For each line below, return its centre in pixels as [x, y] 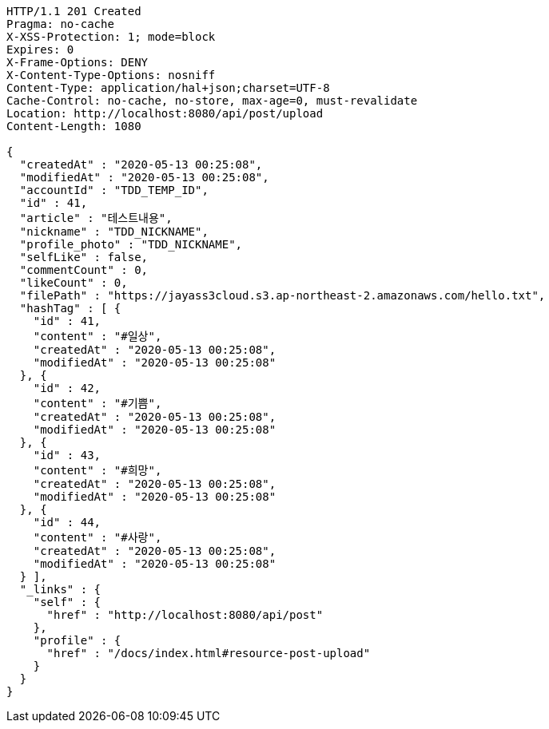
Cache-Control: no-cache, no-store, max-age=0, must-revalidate [212, 101]
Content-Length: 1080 [74, 126]
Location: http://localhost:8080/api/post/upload [165, 113]
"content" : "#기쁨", [97, 403]
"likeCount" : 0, [74, 283]
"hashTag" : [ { [70, 308]
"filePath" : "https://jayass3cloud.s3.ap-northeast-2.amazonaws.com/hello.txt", [282, 295]
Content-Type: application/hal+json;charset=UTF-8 [168, 88]
